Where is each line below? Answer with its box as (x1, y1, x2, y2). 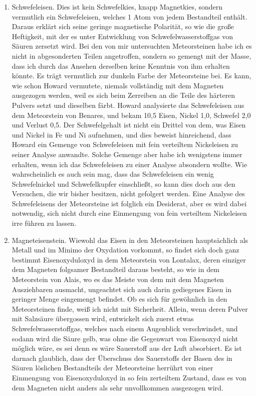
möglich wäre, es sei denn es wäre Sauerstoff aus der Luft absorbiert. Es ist (12, 343, 242, 353)
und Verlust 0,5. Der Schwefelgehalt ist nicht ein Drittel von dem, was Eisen (12, 119, 246, 130)
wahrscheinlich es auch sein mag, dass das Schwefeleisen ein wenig (12, 169, 214, 179)
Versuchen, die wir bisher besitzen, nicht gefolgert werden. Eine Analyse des (12, 188, 245, 199)
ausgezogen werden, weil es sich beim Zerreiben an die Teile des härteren (12, 90, 235, 100)
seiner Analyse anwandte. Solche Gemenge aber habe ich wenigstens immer (12, 149, 242, 159)
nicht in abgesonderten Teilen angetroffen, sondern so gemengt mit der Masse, (12, 50, 251, 61)
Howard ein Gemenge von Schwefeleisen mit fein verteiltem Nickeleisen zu (12, 139, 238, 150)
